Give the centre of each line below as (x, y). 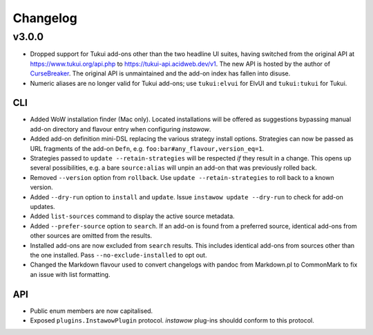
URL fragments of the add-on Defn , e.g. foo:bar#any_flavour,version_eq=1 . (147, 148)
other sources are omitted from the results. (91, 236)
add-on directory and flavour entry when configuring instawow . (121, 129)
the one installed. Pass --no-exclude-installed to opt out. (118, 255)
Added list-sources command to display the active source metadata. (132, 216)
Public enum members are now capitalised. (92, 311)
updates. (42, 206)
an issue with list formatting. (70, 274)
